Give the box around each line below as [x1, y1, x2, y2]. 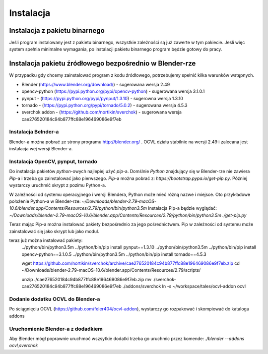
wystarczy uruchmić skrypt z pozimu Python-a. [9, 182, 106, 188]
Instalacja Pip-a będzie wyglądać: [148, 205, 217, 211]
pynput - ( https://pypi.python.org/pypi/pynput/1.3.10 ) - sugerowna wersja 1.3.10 [21, 95, 183, 101]
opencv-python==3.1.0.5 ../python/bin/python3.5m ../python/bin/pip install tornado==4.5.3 [21, 251, 206, 257]
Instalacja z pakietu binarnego [9, 26, 105, 35]
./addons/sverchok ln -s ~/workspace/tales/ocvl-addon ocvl [122, 283, 246, 290]
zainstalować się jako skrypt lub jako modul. [9, 228, 99, 234]
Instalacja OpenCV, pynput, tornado [9, 158, 98, 165]
